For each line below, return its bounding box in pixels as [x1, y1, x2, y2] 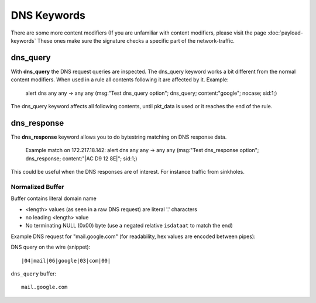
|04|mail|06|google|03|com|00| [21, 257, 111, 264]
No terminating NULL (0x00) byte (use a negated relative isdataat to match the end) [25, 222, 233, 229]
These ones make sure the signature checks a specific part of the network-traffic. [37, 37, 235, 44]
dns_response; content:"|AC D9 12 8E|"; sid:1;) [25, 155, 138, 162]
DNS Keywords [11, 9, 86, 22]
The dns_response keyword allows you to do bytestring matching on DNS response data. [11, 133, 227, 140]
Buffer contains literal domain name [11, 195, 97, 202]
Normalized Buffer [11, 183, 64, 191]
